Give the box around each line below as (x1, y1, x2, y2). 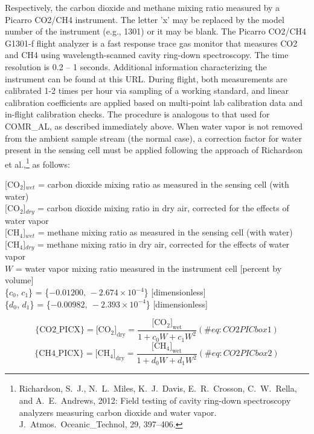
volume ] (5, 274, 34, 286)
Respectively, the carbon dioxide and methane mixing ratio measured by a (5, 1, 280, 13)
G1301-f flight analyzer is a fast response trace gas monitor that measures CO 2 (5, 36, 298, 49)
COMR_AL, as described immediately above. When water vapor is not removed (5, 119, 303, 132)
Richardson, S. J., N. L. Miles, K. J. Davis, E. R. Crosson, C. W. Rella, (19, 382, 297, 395)
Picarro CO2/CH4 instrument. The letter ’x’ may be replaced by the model (5, 13, 284, 25)
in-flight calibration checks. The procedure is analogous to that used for (5, 108, 270, 120)
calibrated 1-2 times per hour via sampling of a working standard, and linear (5, 84, 289, 97)
